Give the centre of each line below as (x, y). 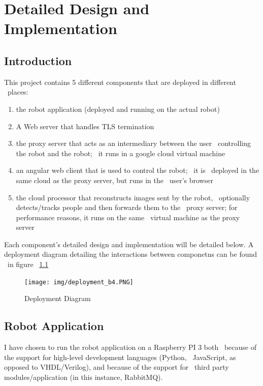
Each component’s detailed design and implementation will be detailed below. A (129, 244)
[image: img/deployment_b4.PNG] (79, 282)
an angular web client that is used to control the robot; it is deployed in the (138, 170)
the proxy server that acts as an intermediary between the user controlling (133, 143)
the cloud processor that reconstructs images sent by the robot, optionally (133, 197)
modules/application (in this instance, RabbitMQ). (84, 377)
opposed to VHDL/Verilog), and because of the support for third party (117, 367)
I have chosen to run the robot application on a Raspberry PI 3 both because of (130, 347)
